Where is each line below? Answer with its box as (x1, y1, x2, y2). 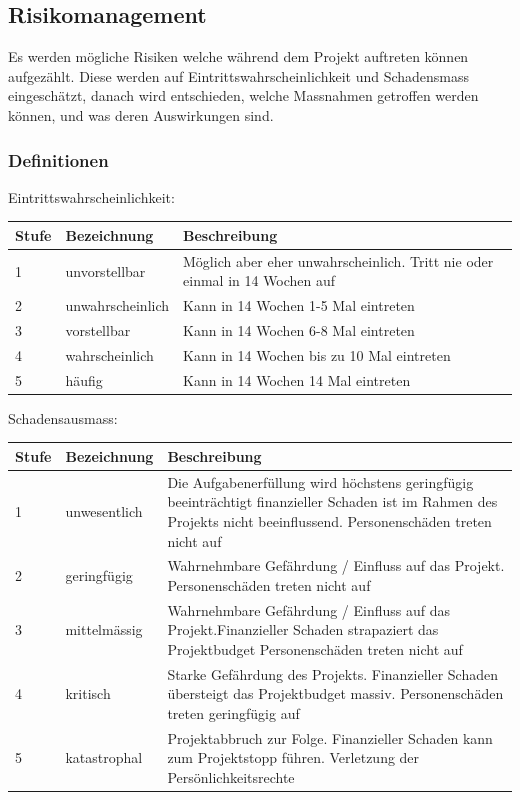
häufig (65, 369, 103, 390)
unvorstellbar (65, 260, 146, 281)
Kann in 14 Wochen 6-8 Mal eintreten (183, 320, 415, 341)
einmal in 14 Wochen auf (183, 270, 336, 291)
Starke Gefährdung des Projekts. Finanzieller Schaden (167, 663, 498, 684)
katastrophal (65, 747, 143, 768)
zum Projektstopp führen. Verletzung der (167, 747, 420, 768)
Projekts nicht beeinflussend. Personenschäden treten (167, 510, 492, 531)
